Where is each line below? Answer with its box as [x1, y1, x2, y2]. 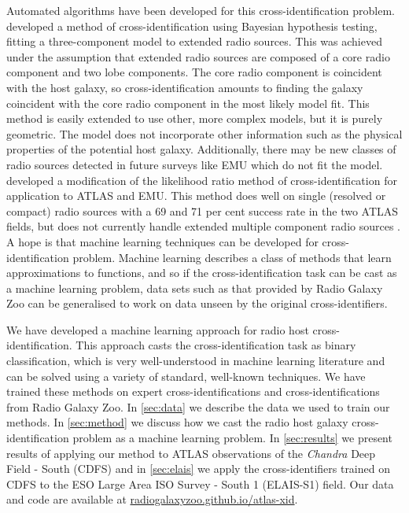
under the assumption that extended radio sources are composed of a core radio [6, 48, 390, 65]
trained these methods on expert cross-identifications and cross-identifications [6, 383, 380, 400]
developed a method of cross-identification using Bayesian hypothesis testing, [6, 17, 378, 34]
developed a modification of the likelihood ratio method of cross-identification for [6, 172, 397, 188]
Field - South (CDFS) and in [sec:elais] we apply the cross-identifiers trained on [6, 460, 390, 477]
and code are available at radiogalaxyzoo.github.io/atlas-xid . [6, 491, 298, 507]
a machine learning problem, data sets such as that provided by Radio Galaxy [6, 279, 383, 296]
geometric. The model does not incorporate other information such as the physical [6, 125, 403, 142]
